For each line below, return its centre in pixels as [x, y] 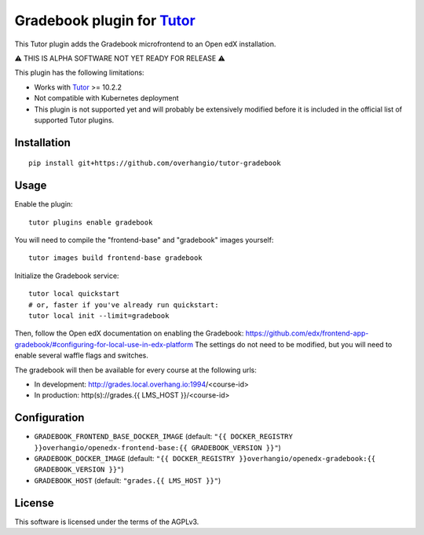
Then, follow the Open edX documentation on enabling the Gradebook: [129, 333]
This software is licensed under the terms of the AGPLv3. [107, 522]
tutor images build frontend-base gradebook [116, 258]
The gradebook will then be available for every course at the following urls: [135, 370]
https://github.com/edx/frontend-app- [307, 333]
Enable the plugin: [44, 204]
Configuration [49, 418]
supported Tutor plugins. [74, 120]
